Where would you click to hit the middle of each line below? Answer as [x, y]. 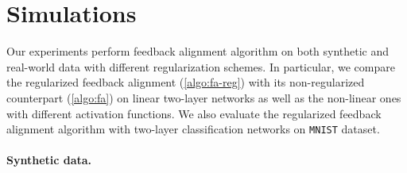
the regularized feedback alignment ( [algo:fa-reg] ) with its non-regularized [186, 82]
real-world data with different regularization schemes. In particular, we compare [201, 66]
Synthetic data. [49, 160]
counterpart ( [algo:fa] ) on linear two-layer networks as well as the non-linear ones [204, 97]
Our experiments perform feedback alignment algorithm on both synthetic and [198, 51]
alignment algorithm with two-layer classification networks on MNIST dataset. [193, 129]
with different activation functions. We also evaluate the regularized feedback [194, 113]
